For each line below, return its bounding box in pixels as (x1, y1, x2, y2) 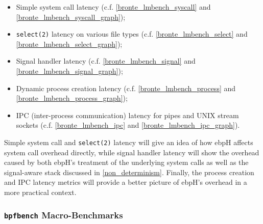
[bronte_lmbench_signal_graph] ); (16, 66, 123, 76)
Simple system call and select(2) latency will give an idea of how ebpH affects (4, 137, 253, 147)
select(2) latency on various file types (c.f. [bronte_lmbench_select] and (16, 29, 248, 39)
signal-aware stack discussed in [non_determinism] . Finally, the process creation (4, 166, 254, 177)
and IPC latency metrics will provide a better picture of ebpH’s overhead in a (4, 177, 247, 187)
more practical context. (4, 187, 77, 198)
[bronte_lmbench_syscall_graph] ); (16, 11, 126, 22)
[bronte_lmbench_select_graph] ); (16, 38, 123, 49)
